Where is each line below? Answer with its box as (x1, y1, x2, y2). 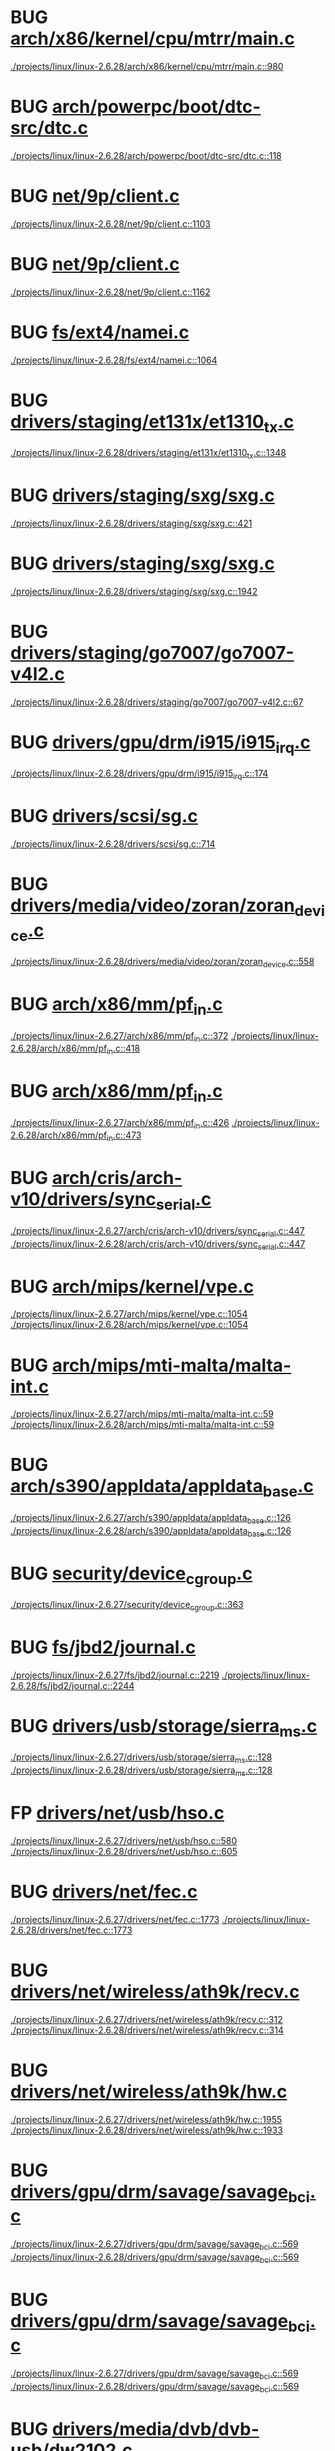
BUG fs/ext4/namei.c (10, 321, 190, 343)
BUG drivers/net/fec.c (10, 1880, 198, 1903)
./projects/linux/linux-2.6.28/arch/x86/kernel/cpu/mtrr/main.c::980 (10, 60, 284, 72)
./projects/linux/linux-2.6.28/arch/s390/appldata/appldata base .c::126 (10, 1524, 292, 1539)
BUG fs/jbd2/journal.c (10, 1636, 197, 1658)
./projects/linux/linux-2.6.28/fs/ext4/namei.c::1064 (10, 354, 218, 366)
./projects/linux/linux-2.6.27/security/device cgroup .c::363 (10, 1598, 244, 1613)
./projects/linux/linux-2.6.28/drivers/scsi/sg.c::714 (10, 838, 216, 850)
